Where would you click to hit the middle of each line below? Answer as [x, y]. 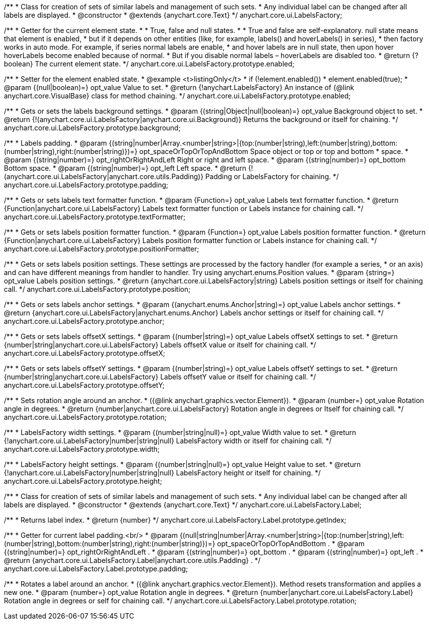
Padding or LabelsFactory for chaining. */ [272, 176]
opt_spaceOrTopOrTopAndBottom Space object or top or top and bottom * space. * [274, 151]
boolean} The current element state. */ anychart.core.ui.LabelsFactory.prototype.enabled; [149, 64]
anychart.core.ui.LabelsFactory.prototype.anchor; [84, 321]
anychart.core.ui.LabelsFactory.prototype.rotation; [85, 417]
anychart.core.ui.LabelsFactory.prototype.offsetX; [85, 353]
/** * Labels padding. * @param [56, 143]
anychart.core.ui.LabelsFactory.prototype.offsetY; [84, 385]
